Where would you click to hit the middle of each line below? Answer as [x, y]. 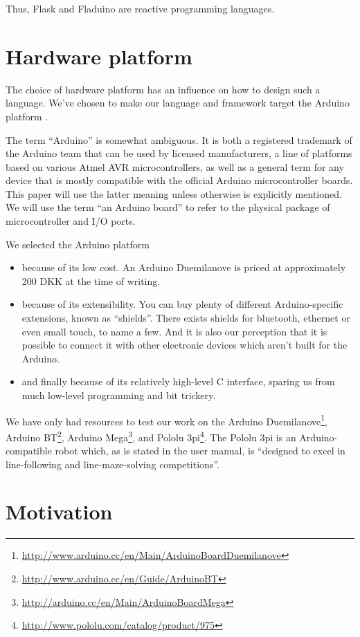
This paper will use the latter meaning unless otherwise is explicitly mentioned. [174, 193]
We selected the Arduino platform [78, 244]
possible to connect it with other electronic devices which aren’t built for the [184, 345]
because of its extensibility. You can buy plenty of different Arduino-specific [182, 304]
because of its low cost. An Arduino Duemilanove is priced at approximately [184, 267]
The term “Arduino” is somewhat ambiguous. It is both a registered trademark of [179, 139]
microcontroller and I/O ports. [71, 221]
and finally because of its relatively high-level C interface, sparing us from [178, 381]
